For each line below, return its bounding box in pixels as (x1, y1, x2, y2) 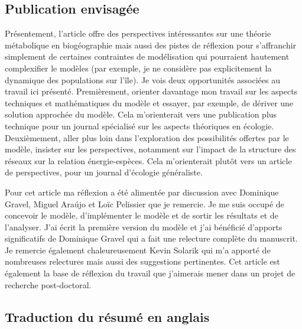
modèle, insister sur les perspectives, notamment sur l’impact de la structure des (5, 143, 296, 155)
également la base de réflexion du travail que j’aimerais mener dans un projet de (5, 267, 295, 279)
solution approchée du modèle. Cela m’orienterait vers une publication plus (5, 108, 277, 120)
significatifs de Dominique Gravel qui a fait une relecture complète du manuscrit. (5, 232, 298, 245)
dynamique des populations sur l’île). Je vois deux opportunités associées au (5, 73, 281, 86)
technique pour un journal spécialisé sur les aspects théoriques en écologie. (5, 119, 274, 132)
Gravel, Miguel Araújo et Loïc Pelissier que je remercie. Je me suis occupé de (5, 197, 284, 210)
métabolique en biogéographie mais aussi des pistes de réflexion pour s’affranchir (5, 38, 297, 51)
